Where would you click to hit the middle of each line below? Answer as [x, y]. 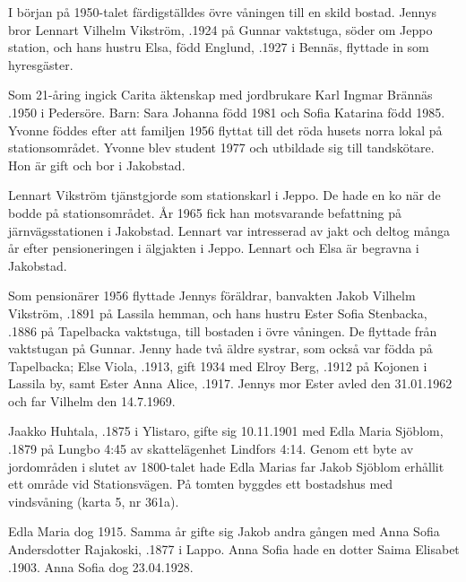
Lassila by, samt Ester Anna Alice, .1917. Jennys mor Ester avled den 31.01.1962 [230, 383]
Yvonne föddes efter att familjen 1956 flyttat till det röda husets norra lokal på [225, 130]
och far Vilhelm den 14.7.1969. [92, 400]
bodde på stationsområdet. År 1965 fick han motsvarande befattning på [205, 212]
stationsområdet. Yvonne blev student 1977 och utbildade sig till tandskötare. [221, 148]
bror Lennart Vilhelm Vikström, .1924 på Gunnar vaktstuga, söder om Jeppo [220, 29]
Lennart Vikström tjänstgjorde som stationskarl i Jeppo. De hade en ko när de [224, 195]
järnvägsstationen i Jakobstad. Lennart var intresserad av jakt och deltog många [229, 230]
